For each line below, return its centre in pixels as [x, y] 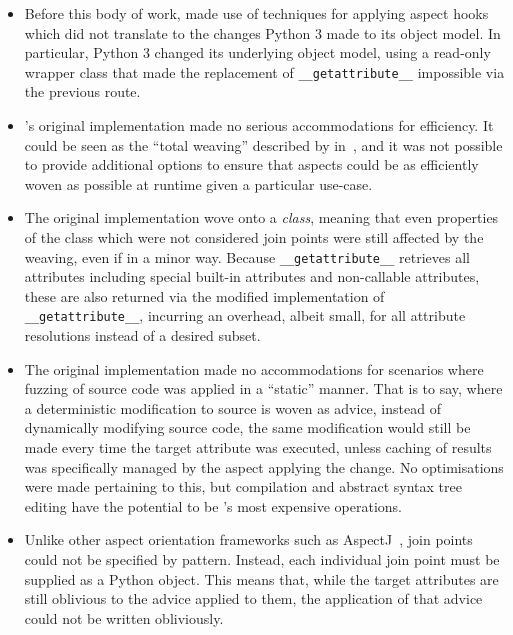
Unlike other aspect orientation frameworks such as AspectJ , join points [248, 539]
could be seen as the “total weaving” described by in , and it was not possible [263, 144]
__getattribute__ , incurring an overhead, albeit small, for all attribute [245, 315]
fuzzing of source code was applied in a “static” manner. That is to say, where [263, 388]
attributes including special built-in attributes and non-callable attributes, [252, 276]
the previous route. [82, 91]
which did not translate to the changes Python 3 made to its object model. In [262, 32]
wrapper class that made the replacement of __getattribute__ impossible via [264, 71]
